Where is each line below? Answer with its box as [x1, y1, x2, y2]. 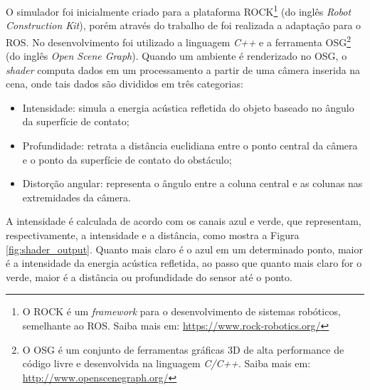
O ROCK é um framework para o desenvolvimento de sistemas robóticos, [22, 304, 341, 319]
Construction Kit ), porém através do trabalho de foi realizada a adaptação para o [6, 18, 361, 33]
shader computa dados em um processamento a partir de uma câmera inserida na [6, 62, 361, 77]
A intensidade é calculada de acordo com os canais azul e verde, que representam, [6, 214, 361, 228]
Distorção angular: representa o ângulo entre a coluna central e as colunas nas [22, 176, 363, 191]
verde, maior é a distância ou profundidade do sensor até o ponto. [6, 269, 292, 284]
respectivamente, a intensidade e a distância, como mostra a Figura [6, 228, 300, 243]
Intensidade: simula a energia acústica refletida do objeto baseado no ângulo [22, 100, 354, 115]
